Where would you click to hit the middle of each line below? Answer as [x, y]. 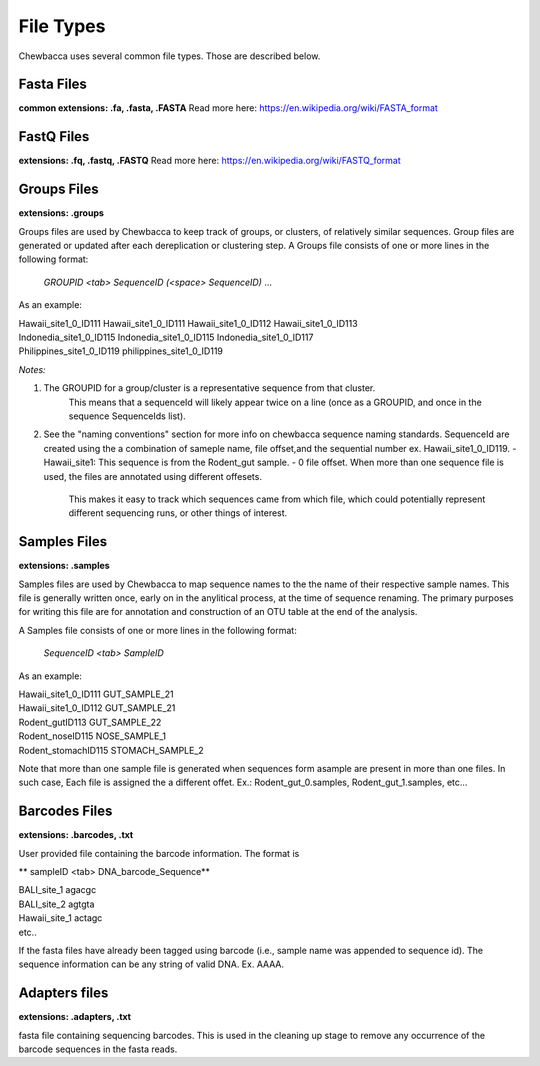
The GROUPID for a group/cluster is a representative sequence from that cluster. [209, 388]
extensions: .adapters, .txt [75, 1017]
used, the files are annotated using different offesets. [152, 476]
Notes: [32, 369]
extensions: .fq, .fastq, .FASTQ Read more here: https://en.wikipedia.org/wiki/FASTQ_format [209, 161]
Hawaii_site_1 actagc [60, 918]
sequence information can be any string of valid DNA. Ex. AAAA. [151, 964]
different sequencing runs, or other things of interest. [178, 513]
